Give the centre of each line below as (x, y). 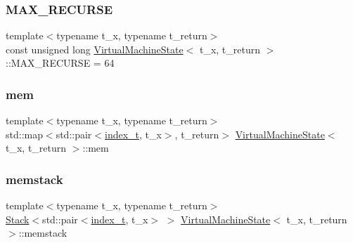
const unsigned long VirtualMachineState (95, 49)
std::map (24, 134)
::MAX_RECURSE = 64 (60, 63)
